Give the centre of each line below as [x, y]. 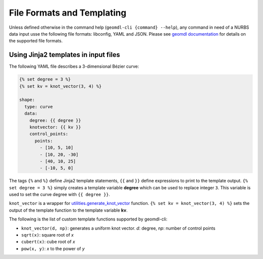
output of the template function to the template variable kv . [68, 210]
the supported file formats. [36, 41]
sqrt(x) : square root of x [47, 235]
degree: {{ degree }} [55, 120]
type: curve [39, 107]
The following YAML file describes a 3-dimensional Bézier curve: [74, 66]
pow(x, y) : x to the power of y [53, 248]
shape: [27, 100]
